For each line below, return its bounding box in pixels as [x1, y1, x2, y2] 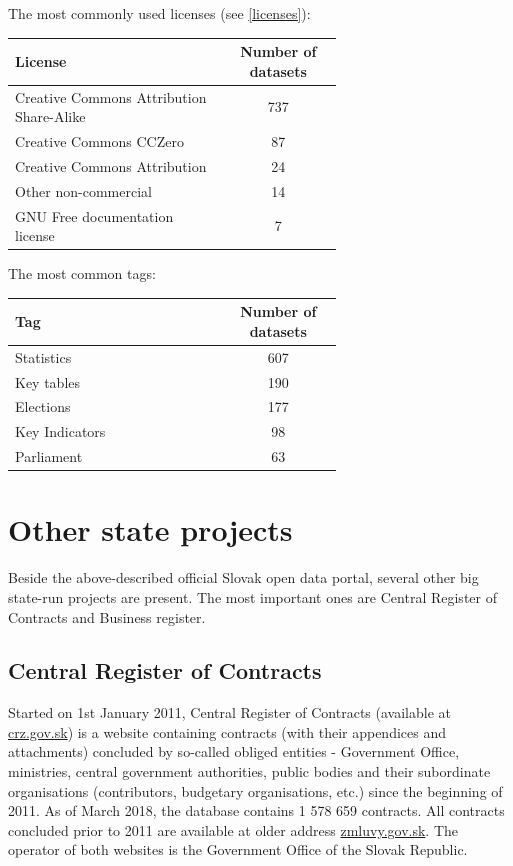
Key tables [15, 371, 81, 392]
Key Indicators [15, 421, 106, 442]
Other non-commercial [15, 180, 152, 201]
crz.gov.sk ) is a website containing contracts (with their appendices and [8, 721, 447, 742]
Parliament [15, 446, 83, 467]
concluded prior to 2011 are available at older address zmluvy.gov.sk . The [8, 819, 459, 840]
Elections [15, 396, 71, 417]
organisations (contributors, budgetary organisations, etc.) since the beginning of [8, 780, 503, 801]
